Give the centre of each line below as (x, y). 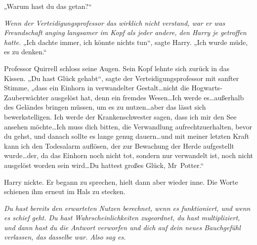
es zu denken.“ (25, 52)
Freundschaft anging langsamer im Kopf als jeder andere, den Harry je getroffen (125, 32)
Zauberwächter (26, 97)
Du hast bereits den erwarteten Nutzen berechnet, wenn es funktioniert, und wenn (127, 208)
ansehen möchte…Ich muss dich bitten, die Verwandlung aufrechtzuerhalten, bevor (128, 126)
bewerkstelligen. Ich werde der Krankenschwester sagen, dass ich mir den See (120, 116)
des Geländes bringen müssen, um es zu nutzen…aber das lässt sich (105, 107)
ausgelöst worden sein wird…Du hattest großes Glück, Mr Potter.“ (104, 165)
